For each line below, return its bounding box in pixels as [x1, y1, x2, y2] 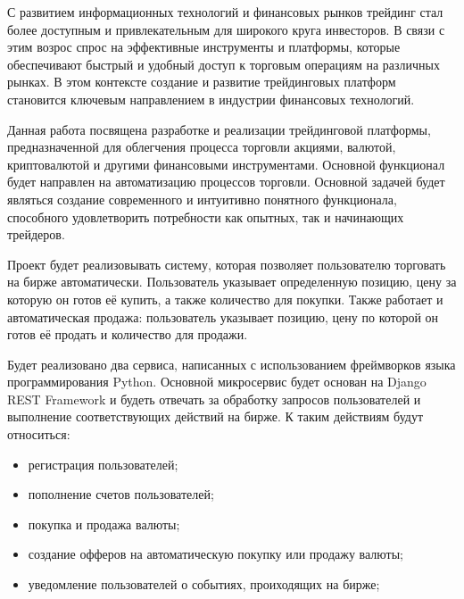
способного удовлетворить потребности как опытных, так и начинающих [7, 207, 404, 226]
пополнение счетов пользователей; [28, 485, 214, 503]
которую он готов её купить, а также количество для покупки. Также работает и [7, 289, 443, 308]
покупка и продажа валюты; [28, 514, 180, 533]
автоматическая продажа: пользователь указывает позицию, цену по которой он [7, 307, 439, 326]
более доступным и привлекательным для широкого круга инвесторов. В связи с [7, 20, 445, 38]
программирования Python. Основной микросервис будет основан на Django [7, 372, 427, 391]
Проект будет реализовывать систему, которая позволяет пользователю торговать [7, 254, 446, 273]
